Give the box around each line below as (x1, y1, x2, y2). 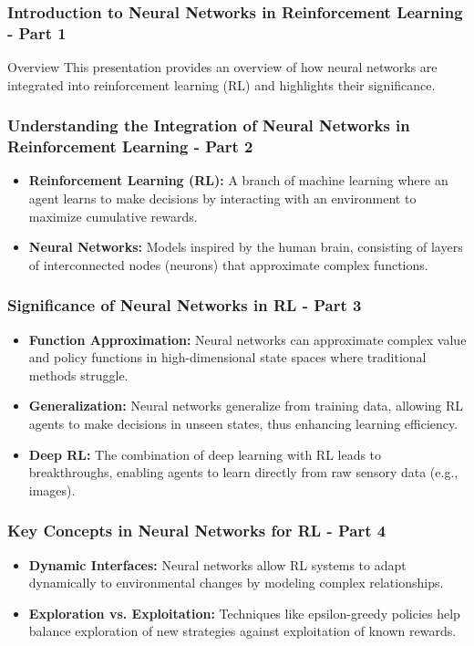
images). (28, 480, 76, 499)
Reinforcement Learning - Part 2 (7, 135, 253, 158)
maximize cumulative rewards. (28, 206, 198, 225)
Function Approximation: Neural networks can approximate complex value (28, 329, 467, 349)
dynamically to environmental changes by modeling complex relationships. (28, 573, 444, 592)
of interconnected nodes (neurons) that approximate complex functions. (28, 255, 428, 274)
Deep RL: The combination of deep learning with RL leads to (28, 444, 382, 464)
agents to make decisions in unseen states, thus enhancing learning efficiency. (28, 414, 459, 433)
